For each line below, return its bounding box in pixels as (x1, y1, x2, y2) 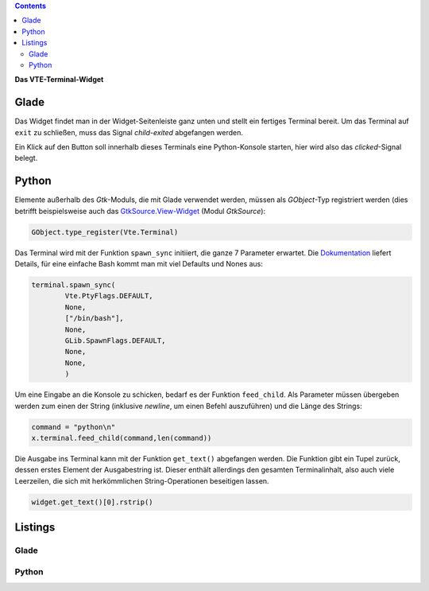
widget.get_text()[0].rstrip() (31, 497, 154, 507)
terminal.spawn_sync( (31, 281, 116, 290)
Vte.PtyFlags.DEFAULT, (64, 291, 154, 301)
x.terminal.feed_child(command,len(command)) (31, 434, 212, 442)
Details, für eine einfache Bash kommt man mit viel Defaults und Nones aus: (14, 259, 264, 269)
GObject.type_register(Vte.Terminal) (31, 227, 179, 236)
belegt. (14, 154, 38, 163)
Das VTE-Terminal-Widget (14, 75, 104, 84)
